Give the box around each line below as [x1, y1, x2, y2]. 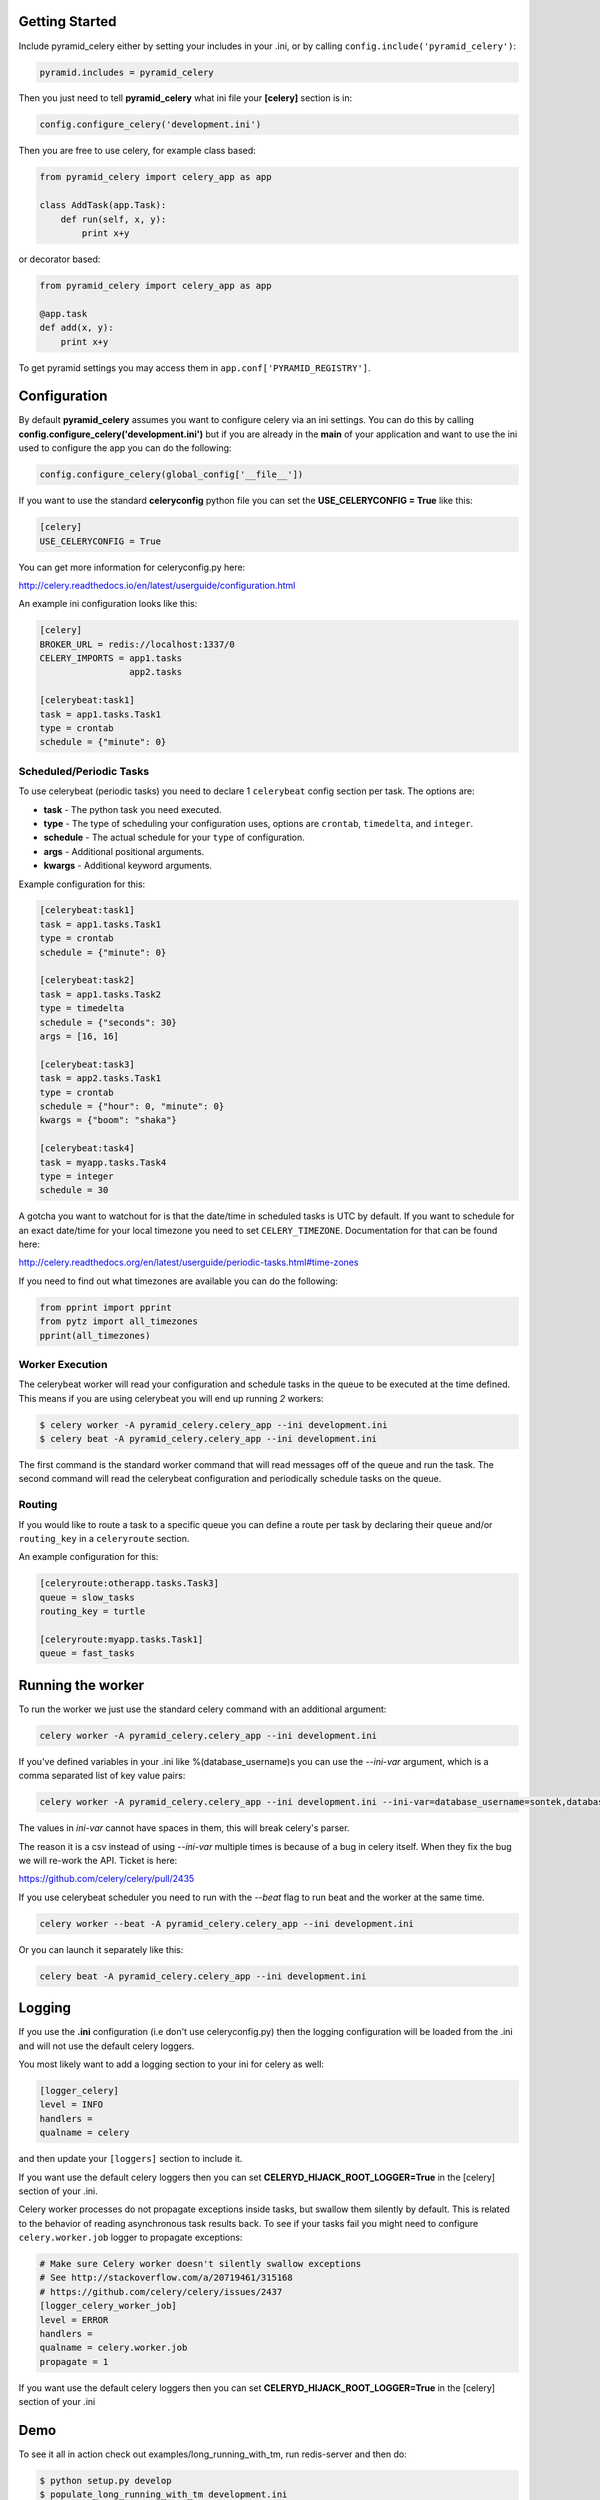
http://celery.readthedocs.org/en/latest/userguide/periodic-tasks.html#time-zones [18, 1256, 359, 1269]
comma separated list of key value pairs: [18, 1770, 186, 1782]
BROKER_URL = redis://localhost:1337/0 [39, 638, 235, 650]
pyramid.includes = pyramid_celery [39, 66, 214, 78]
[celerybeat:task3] [39, 1058, 135, 1070]
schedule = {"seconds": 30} [39, 1016, 177, 1028]
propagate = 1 [39, 2356, 109, 2367]
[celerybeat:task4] [39, 1143, 135, 1154]
